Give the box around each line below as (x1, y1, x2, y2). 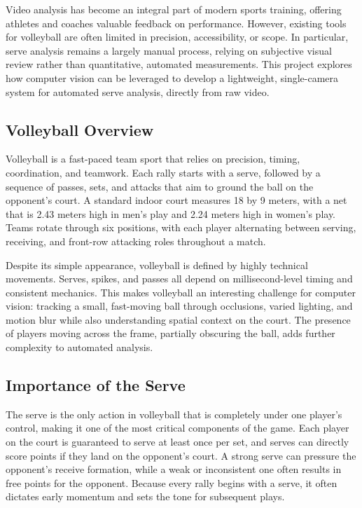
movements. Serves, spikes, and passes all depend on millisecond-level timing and (6, 271, 353, 286)
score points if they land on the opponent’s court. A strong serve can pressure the (6, 448, 356, 462)
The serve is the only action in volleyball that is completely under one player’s (6, 406, 342, 421)
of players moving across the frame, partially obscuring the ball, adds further (6, 326, 335, 341)
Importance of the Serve (6, 374, 186, 396)
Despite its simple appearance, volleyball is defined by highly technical (6, 257, 308, 272)
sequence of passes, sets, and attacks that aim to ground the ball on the (6, 179, 314, 193)
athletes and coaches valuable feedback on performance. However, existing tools (6, 15, 347, 30)
